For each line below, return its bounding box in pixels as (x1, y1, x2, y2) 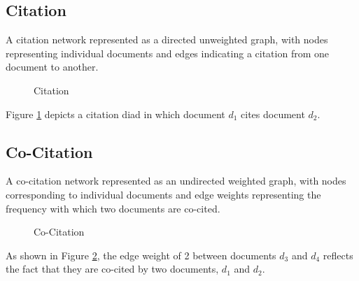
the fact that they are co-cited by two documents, (6, 261, 219, 276)
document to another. (6, 59, 99, 74)
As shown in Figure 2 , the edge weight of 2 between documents (6, 247, 276, 262)
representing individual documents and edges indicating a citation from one (6, 45, 329, 60)
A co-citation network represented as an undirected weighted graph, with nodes (6, 173, 346, 188)
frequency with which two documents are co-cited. (6, 201, 220, 215)
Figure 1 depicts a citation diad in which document (6, 106, 225, 121)
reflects (323, 247, 353, 262)
